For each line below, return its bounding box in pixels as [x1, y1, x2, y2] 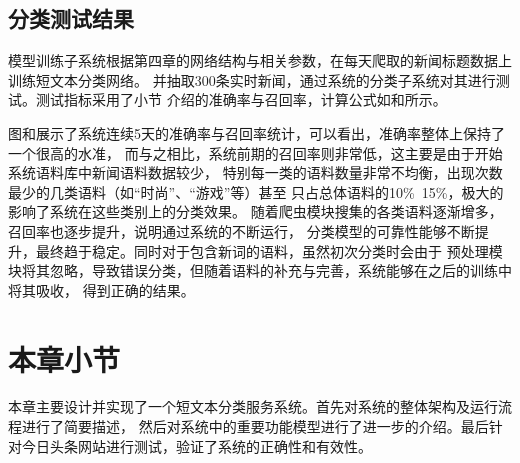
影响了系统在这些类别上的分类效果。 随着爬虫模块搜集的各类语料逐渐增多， [8, 201, 503, 222]
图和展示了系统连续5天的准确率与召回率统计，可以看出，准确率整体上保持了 [8, 122, 505, 143]
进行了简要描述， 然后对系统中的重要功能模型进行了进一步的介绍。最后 [21, 416, 489, 437]
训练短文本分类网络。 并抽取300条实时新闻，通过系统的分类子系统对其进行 [8, 69, 496, 90]
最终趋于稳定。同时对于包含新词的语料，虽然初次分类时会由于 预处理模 [35, 240, 503, 261]
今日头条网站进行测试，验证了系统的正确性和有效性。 [21, 435, 372, 456]
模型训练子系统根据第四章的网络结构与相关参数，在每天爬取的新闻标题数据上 [8, 50, 512, 71]
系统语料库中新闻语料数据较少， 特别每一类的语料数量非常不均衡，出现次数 [8, 162, 503, 183]
